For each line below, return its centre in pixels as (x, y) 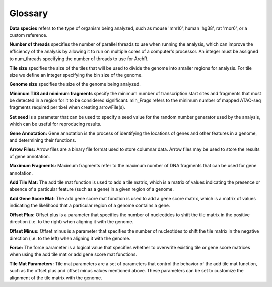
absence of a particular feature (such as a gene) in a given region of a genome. (91, 189)
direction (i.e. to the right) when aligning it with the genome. (71, 221)
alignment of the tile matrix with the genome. (56, 278)
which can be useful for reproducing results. (55, 124)
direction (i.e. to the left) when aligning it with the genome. (70, 238)
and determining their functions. (43, 140)
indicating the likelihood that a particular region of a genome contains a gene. (90, 206)
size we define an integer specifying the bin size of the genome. (76, 75)
